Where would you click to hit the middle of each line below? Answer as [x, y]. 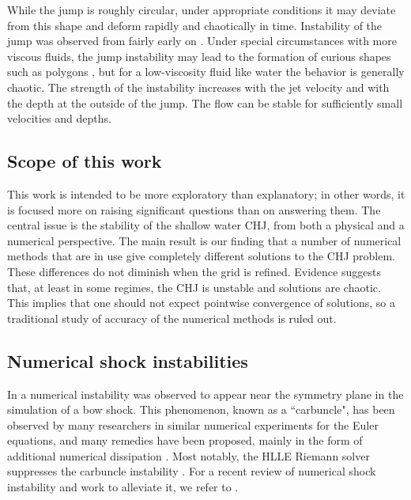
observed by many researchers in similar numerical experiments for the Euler [193, 424]
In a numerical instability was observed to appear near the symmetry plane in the [205, 394]
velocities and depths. [59, 118]
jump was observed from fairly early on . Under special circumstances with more [202, 41]
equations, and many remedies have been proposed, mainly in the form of [185, 440]
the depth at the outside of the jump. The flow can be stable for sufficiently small [205, 102]
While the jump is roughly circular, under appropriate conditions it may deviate [202, 9]
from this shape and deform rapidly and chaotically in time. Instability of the [195, 25]
